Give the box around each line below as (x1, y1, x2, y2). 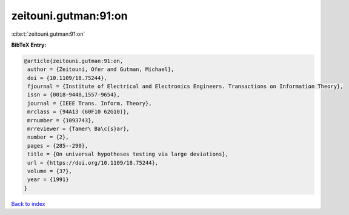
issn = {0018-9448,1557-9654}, (27, 91, 121, 98)
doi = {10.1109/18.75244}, (27, 74, 107, 81)
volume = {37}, (27, 168, 73, 174)
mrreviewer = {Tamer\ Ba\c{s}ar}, (27, 125, 130, 133)
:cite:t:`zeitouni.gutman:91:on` (11, 30, 85, 38)
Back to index (11, 200, 45, 207)
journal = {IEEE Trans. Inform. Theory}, (27, 100, 152, 107)
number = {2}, (27, 134, 69, 141)
